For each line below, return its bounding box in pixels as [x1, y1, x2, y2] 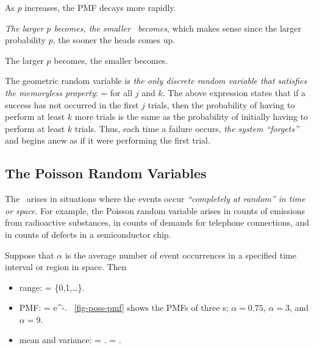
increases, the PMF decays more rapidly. [24, 1, 176, 13]
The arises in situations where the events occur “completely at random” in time [5, 192, 305, 205]
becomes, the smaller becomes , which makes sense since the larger [54, 21, 302, 34]
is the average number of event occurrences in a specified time [65, 248, 297, 261]
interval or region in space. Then [5, 260, 127, 273]
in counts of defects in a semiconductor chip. [5, 228, 171, 240]
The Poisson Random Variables [5, 164, 207, 183]
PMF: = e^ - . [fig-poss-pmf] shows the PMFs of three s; [19, 301, 229, 314]
